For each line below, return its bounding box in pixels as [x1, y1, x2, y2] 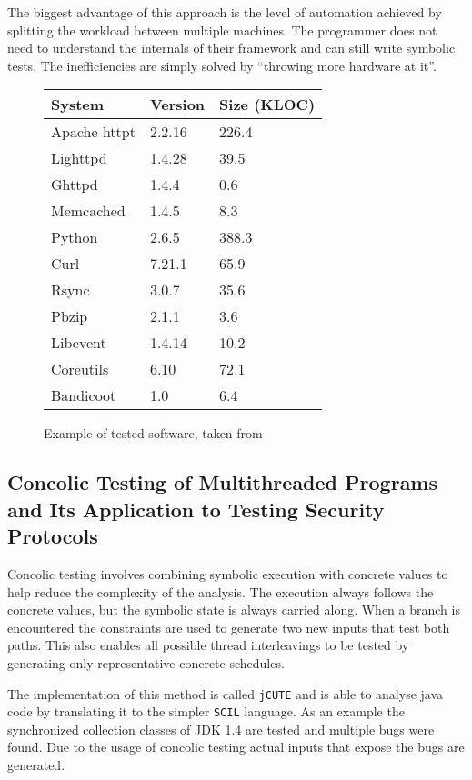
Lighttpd [51, 147, 107, 169]
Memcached [51, 200, 126, 222]
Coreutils [51, 358, 109, 380]
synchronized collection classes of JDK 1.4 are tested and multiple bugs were [7, 719, 435, 738]
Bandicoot [51, 385, 116, 406]
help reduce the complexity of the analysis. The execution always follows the [7, 582, 434, 601]
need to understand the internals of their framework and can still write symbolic [7, 38, 456, 57]
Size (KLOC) [219, 94, 316, 115]
